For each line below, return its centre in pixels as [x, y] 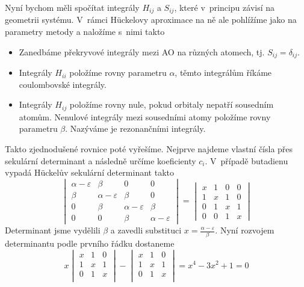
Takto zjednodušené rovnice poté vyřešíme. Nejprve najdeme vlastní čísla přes [149, 148]
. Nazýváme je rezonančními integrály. [135, 128]
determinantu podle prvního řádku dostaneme [90, 243]
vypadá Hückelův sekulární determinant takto [89, 172]
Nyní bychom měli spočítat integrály [72, 7]
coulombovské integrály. [63, 84]
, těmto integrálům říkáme [223, 73]
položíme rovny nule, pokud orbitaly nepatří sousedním [172, 104]
